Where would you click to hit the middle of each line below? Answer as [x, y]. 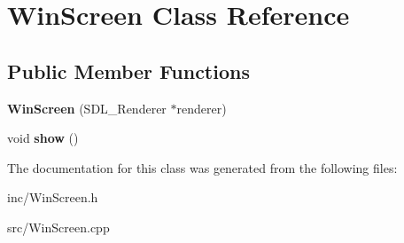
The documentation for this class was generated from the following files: [202, 167]
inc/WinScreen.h [53, 197]
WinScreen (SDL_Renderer [87, 108]
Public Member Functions [128, 71]
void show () [43, 138]
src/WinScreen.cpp [58, 227]
